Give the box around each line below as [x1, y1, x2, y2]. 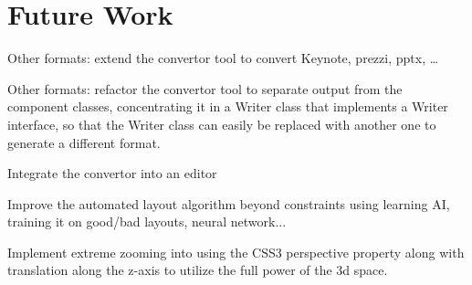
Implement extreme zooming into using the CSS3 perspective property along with [7, 242, 465, 261]
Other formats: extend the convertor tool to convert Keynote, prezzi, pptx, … [7, 48, 439, 68]
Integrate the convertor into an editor [7, 164, 217, 183]
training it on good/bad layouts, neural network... [7, 212, 287, 231]
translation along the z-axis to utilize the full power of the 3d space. [7, 260, 388, 280]
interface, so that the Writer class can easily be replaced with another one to [7, 114, 436, 133]
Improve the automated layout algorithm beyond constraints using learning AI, [7, 194, 450, 213]
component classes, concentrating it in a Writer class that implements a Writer [7, 97, 448, 116]
